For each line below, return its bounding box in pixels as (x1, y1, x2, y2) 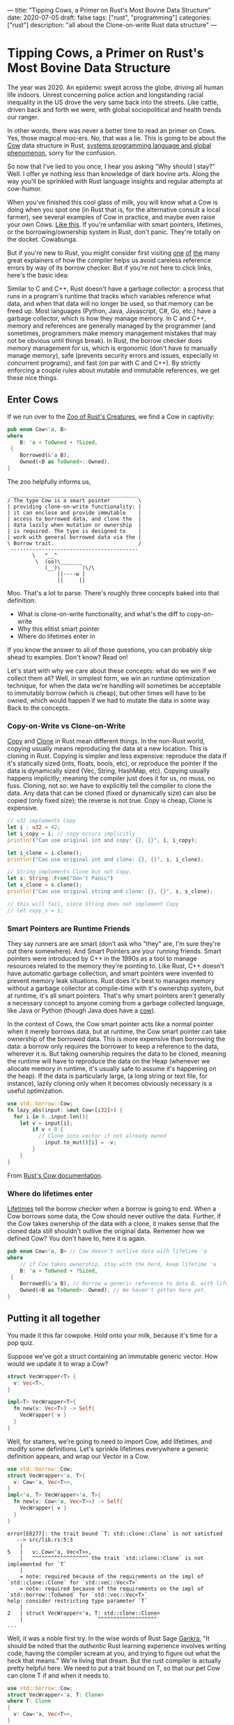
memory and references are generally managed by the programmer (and (7, 321, 216, 330)
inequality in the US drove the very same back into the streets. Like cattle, (7, 98, 219, 106)
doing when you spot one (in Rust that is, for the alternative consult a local (7, 205, 221, 214)
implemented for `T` (7, 1561, 68, 1568)
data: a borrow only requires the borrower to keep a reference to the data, (7, 1042, 219, 1050)
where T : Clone (7, 1698, 52, 1705)
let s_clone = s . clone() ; (7, 882, 82, 889)
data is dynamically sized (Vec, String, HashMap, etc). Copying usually (7, 766, 210, 775)
